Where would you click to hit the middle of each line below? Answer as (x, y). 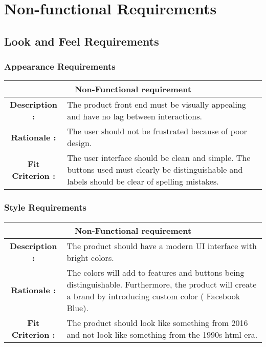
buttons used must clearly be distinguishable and (155, 170)
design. (80, 143)
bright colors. (90, 257)
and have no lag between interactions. (135, 116)
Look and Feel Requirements (82, 41)
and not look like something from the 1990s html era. (162, 334)
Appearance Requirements (60, 66)
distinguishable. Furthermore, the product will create (162, 284)
